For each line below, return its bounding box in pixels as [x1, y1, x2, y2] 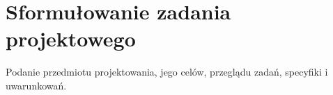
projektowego [6, 24, 136, 53]
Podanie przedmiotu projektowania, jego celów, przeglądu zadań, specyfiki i [6, 64, 328, 79]
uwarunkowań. [6, 78, 67, 92]
